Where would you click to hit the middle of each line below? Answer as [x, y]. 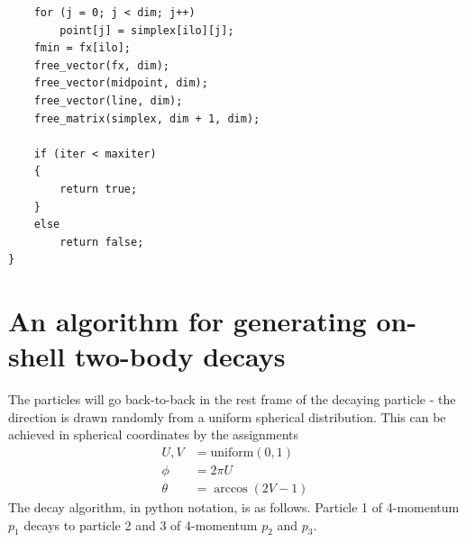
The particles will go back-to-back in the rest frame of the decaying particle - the [232, 399]
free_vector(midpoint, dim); [121, 83]
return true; [99, 189]
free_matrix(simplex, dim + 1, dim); [147, 118]
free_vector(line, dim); [108, 100]
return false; [102, 242]
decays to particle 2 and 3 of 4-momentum [141, 524]
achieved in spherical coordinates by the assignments [154, 434]
